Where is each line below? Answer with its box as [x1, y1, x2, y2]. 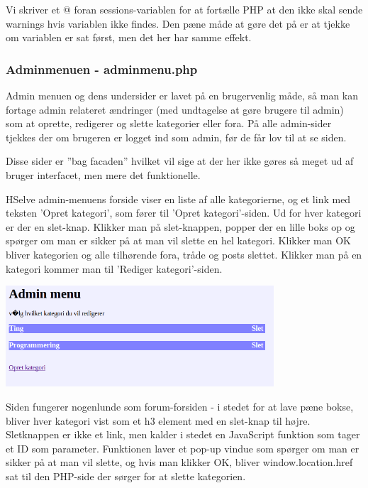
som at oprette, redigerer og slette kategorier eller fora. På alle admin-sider [6, 116, 332, 131]
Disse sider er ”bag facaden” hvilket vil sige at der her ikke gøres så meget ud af [6, 153, 354, 168]
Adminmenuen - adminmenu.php [6, 60, 198, 77]
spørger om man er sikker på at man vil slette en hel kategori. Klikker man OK [6, 233, 351, 248]
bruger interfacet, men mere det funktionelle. [6, 167, 201, 182]
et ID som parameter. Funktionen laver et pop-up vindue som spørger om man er [6, 440, 359, 455]
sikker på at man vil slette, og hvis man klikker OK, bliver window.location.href [6, 455, 353, 470]
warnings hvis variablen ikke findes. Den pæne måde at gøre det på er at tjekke [6, 16, 350, 31]
